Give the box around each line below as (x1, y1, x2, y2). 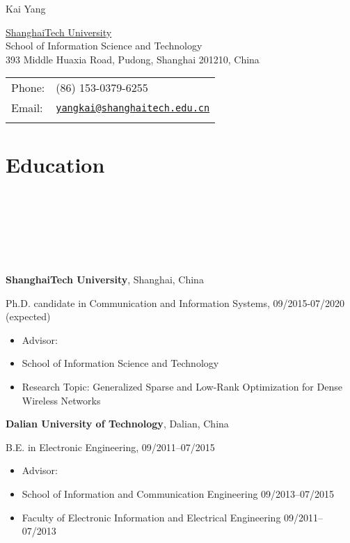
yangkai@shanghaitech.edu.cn (56, 102, 210, 113)
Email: (11, 100, 43, 116)
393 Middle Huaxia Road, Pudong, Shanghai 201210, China (6, 52, 260, 66)
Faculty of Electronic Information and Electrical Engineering (22, 510, 281, 524)
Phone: (11, 79, 45, 96)
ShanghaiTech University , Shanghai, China (6, 272, 204, 287)
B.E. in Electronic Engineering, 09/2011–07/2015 (6, 439, 215, 454)
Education (6, 150, 105, 178)
